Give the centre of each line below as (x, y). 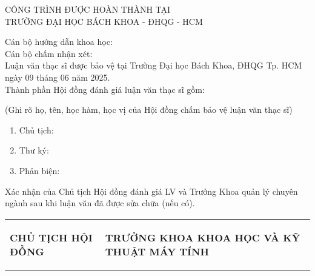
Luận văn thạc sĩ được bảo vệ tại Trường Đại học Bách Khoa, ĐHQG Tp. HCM (154, 65)
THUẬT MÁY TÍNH (157, 251)
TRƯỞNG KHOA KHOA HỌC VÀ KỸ (203, 237)
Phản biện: (39, 170)
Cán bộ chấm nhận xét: (49, 53)
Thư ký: (34, 150)
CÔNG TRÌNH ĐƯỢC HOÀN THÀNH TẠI (88, 9)
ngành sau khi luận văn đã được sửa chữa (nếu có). (100, 203)
